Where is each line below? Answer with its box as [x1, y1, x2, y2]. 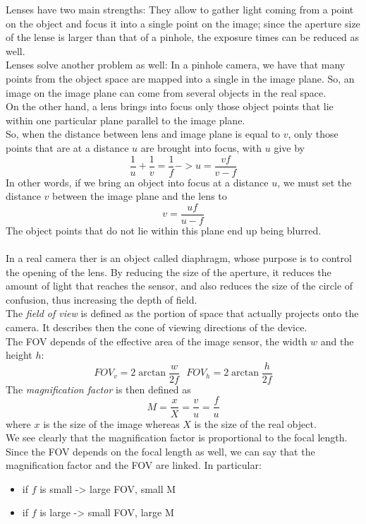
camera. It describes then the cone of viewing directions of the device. [6, 320, 307, 334]
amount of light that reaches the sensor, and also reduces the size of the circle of [6, 278, 353, 293]
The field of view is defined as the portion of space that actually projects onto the [6, 306, 359, 321]
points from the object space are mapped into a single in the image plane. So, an [6, 71, 355, 85]
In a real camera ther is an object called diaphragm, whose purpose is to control [6, 251, 352, 266]
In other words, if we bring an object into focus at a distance [6, 174, 269, 189]
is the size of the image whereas [43, 416, 180, 431]
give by [274, 140, 305, 155]
